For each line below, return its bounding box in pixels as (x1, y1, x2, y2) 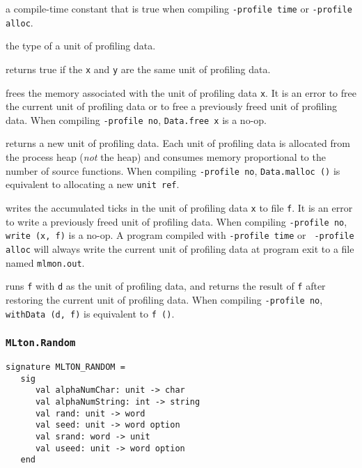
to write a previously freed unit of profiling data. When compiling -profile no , (6, 214, 347, 228)
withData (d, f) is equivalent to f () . (6, 306, 175, 320)
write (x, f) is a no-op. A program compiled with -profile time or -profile (6, 228, 354, 242)
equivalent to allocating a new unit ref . (6, 177, 180, 192)
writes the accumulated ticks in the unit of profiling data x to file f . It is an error (6, 200, 353, 214)
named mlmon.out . (6, 255, 85, 270)
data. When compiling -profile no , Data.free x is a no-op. (6, 112, 267, 127)
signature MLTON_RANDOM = (6, 362, 125, 372)
